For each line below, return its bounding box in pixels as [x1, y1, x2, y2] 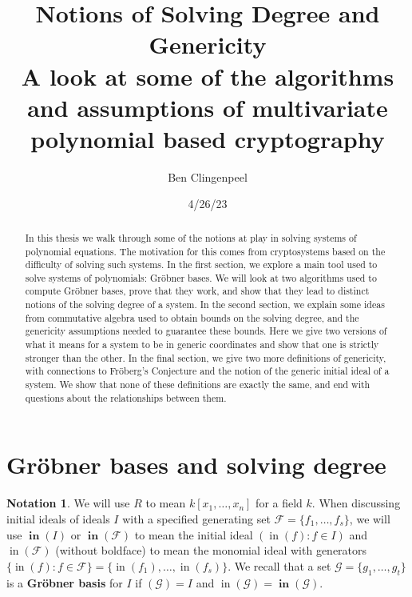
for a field [256, 495, 303, 511]
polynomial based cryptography [30, 122, 385, 154]
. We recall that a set [228, 557, 331, 574]
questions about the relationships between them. [25, 391, 227, 404]
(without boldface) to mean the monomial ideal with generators [55, 542, 367, 559]
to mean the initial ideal [134, 526, 253, 543]
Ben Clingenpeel [168, 168, 248, 185]
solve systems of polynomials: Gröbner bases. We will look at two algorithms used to [25, 270, 377, 284]
